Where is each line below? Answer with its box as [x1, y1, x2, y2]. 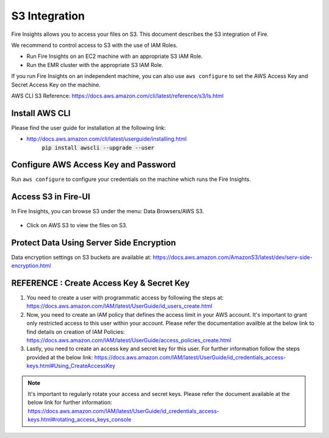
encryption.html [11, 262, 51, 269]
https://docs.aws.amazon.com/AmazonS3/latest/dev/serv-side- [152, 253, 313, 261]
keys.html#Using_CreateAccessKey [26, 362, 116, 370]
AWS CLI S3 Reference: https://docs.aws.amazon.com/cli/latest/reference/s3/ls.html [11, 92, 224, 99]
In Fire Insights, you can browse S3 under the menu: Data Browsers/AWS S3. [11, 208, 204, 215]
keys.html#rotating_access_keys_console [27, 416, 132, 423]
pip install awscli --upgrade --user [41, 144, 155, 151]
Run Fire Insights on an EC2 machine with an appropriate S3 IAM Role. [26, 52, 203, 60]
